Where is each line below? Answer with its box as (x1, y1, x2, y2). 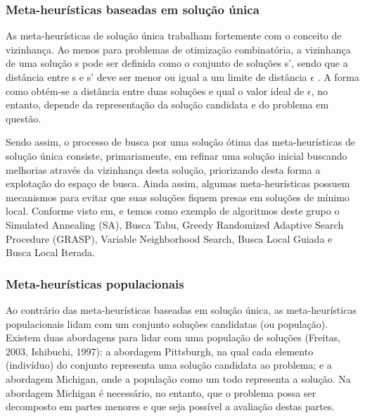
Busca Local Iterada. (6, 245, 95, 260)
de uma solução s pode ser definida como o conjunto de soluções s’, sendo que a (6, 56, 348, 70)
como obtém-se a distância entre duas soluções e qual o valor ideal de (6, 83, 305, 98)
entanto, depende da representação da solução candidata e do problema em (6, 97, 329, 112)
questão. (6, 110, 41, 125)
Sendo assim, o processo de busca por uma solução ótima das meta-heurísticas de (6, 134, 355, 149)
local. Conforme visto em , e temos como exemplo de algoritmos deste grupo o (6, 203, 340, 218)
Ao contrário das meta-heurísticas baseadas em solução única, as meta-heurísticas (6, 302, 357, 317)
